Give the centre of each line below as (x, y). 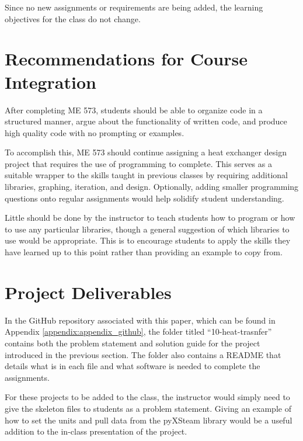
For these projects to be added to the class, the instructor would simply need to (147, 397)
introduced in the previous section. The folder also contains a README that (143, 354)
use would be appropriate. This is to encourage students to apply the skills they (148, 240)
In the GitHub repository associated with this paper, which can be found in (140, 320)
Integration (50, 81)
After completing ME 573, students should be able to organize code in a (134, 110)
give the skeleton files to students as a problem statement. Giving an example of (148, 408)
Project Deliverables (88, 292)
